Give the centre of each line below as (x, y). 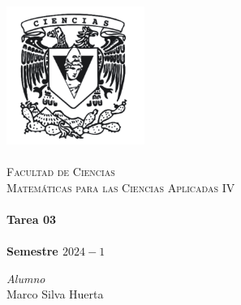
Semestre (32, 251)
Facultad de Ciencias (61, 172)
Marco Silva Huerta (55, 294)
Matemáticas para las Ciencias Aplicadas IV (121, 187)
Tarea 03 (31, 219)
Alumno (26, 278)
